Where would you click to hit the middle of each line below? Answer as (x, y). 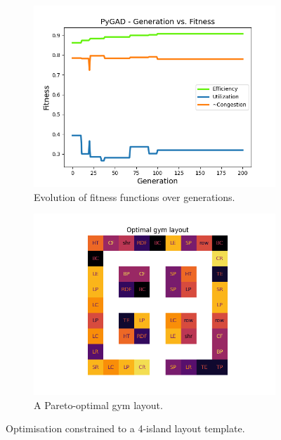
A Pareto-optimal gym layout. (98, 405)
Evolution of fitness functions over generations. (135, 196)
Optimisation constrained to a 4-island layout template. (125, 428)
